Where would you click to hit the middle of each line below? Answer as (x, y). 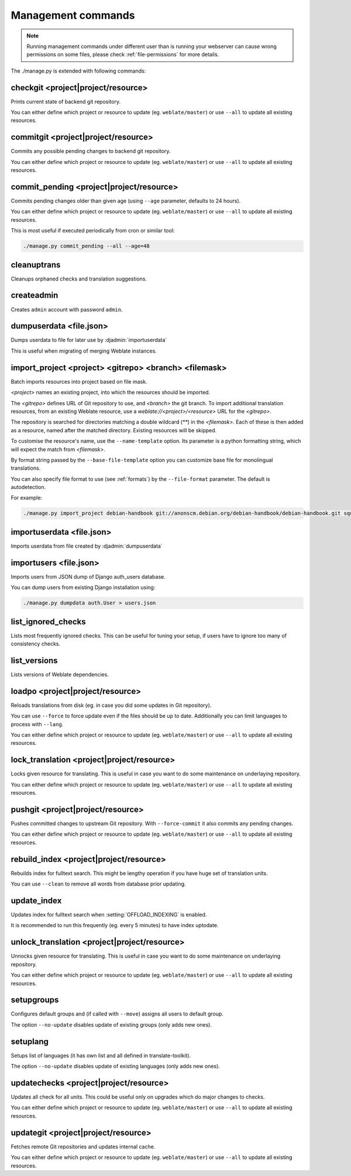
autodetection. (28, 487)
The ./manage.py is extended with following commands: (78, 71)
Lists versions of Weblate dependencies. (60, 675)
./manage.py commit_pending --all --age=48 (87, 246)
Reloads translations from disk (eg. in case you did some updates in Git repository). (111, 705)
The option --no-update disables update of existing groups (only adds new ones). (111, 1024)
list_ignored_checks (48, 622)
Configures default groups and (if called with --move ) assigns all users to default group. (117, 1014)
